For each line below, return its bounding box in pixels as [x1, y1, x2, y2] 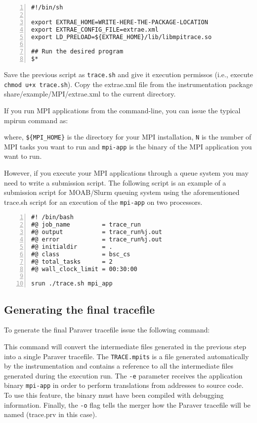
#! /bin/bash [31, 214, 74, 221]
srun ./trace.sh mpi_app [31, 280, 113, 287]
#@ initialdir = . [31, 243, 113, 250]
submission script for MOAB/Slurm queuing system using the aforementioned [4, 187, 240, 197]
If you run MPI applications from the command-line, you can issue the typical [4, 105, 241, 115]
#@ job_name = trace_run [31, 221, 141, 229]
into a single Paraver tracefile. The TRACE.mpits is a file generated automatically [4, 351, 249, 361]
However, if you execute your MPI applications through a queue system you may [4, 168, 249, 178]
